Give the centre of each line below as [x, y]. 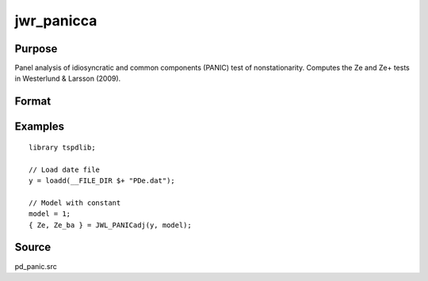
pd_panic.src [36, 266]
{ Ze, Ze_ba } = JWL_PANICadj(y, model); [110, 225]
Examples [40, 127]
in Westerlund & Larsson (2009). [68, 78]
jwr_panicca [56, 21]
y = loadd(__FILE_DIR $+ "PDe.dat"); [102, 181]
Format [33, 102]
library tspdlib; [62, 147]
